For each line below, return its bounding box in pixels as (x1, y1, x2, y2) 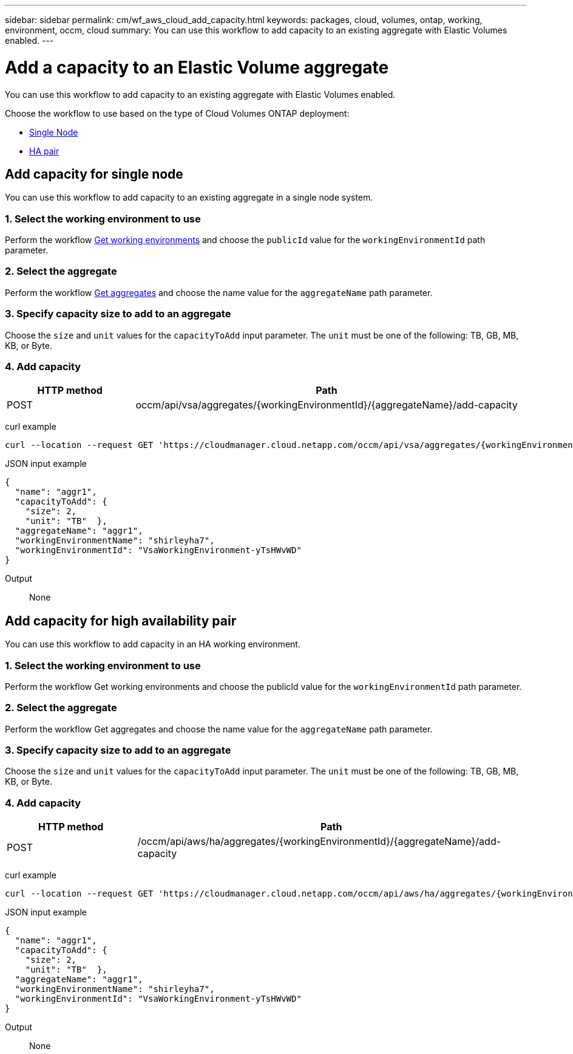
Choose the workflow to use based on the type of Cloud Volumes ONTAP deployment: (5, 108, 350, 119)
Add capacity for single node (5, 166, 183, 182)
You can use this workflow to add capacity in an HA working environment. (5, 639, 300, 650)
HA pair (29, 145, 59, 156)
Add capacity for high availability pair (5, 613, 237, 629)
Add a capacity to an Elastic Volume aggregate (5, 57, 389, 78)
